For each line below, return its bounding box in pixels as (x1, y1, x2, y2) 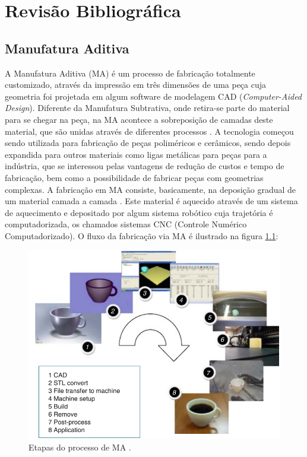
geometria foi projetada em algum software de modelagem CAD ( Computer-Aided (5, 90, 302, 102)
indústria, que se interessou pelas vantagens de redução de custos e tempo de (5, 160, 284, 172)
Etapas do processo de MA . (29, 441, 131, 453)
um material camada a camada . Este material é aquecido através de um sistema (5, 195, 298, 207)
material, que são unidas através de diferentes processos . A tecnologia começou (5, 125, 294, 137)
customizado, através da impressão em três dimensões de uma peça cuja (5, 78, 267, 91)
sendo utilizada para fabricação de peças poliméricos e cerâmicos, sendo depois (5, 137, 291, 149)
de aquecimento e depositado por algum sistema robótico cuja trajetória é (5, 206, 273, 218)
